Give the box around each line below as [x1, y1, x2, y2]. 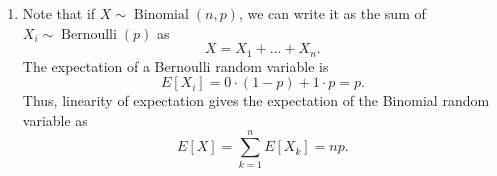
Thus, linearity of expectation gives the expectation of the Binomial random [22, 90, 490, 111]
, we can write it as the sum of [238, 3, 426, 23]
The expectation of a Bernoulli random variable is [22, 55, 329, 76]
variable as [22, 109, 88, 130]
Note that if [22, 3, 96, 23]
